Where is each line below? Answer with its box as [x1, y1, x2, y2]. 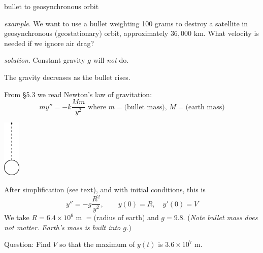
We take [4, 212, 29, 223]
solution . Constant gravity [4, 55, 85, 65]
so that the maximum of [59, 239, 135, 249]
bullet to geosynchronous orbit [4, 1, 99, 11]
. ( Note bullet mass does [183, 212, 258, 223]
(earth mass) [185, 103, 225, 111]
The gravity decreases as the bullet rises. [4, 71, 130, 82]
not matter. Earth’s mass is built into [4, 222, 121, 232]
